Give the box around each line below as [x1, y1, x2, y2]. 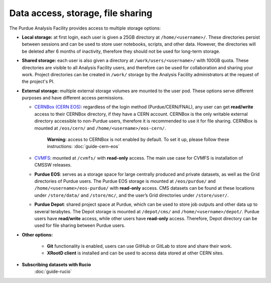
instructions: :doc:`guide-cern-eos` [47, 144, 120, 150]
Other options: [22, 231, 53, 238]
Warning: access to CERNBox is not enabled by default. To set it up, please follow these [47, 136, 229, 143]
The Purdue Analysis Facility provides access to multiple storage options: [9, 25, 161, 31]
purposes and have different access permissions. [22, 95, 124, 101]
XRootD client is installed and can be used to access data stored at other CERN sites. [47, 250, 224, 256]
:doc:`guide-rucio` [34, 268, 72, 274]
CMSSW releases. [34, 162, 72, 168]
